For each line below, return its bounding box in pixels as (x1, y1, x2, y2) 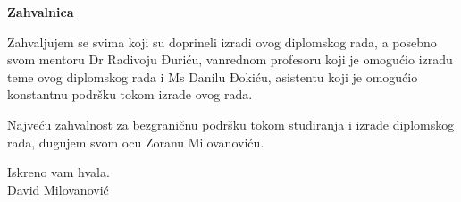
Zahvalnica (7, 3, 74, 21)
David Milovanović (7, 180, 109, 198)
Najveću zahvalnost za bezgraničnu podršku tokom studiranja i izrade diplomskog (7, 114, 455, 133)
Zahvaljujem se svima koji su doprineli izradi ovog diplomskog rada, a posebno (7, 32, 437, 51)
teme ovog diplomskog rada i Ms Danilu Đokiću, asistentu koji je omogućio (7, 67, 418, 86)
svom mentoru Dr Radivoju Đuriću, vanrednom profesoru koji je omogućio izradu (7, 50, 453, 69)
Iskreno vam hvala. (7, 163, 110, 181)
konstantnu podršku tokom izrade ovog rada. (7, 85, 253, 104)
